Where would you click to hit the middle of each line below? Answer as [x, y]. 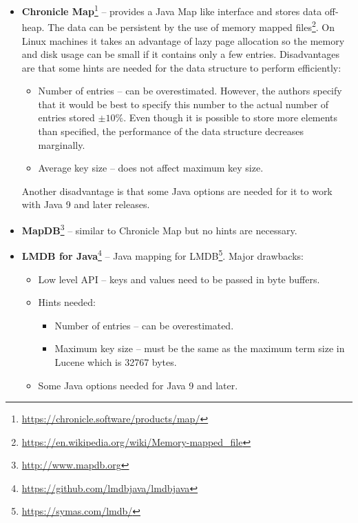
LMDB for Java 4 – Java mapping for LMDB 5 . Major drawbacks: [162, 255]
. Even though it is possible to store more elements [231, 117]
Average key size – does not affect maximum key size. [151, 168]
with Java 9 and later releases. [86, 204]
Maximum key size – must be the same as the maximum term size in [200, 348]
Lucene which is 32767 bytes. [116, 361]
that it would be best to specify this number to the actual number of [183, 104]
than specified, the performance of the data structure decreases [171, 131]
